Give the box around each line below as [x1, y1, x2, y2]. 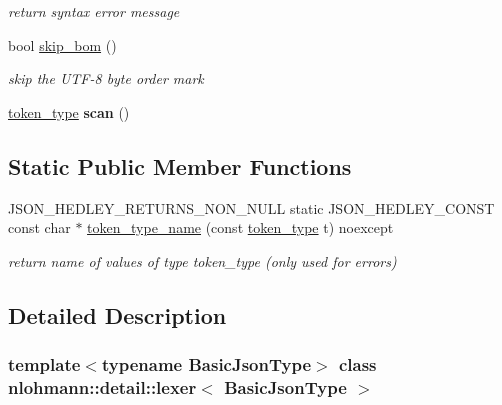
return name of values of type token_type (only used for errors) [8, 250, 397, 271]
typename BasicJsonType [101, 352, 312, 377]
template [8, 352, 81, 377]
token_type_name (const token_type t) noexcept [87, 217, 394, 238]
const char [8, 217, 71, 238]
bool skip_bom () [8, 34, 117, 55]
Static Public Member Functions [8, 150, 352, 181]
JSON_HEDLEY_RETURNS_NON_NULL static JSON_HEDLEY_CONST [8, 197, 495, 218]
